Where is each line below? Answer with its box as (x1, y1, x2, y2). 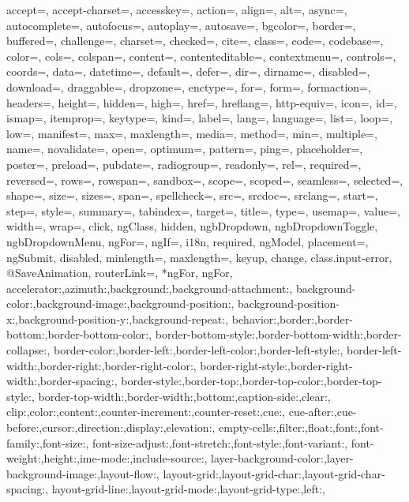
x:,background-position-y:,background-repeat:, (6, 310, 229, 327)
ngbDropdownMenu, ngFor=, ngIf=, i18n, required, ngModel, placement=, (6, 233, 369, 249)
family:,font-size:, (6, 434, 89, 451)
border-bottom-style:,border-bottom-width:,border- (155, 326, 402, 343)
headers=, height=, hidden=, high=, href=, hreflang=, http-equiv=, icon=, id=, (6, 94, 397, 111)
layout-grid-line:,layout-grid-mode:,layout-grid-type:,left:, (51, 481, 325, 497)
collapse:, (6, 342, 51, 358)
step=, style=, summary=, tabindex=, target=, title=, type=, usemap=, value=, (6, 202, 400, 219)
